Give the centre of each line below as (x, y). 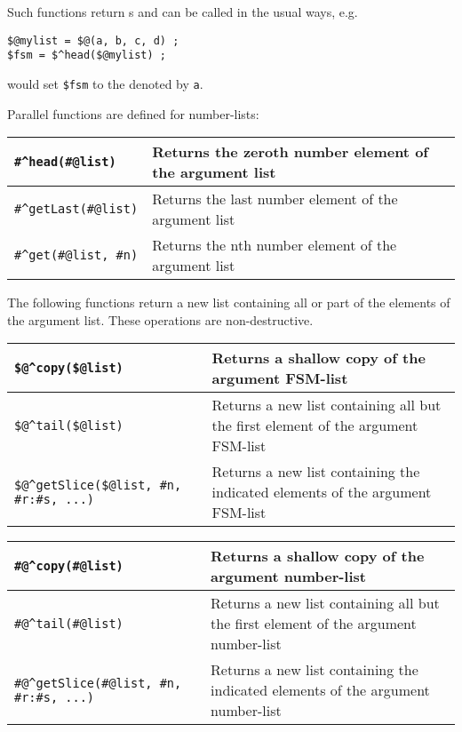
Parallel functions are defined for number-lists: (133, 113)
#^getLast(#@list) (76, 209)
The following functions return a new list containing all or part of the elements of (229, 302)
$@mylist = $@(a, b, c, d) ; (93, 40)
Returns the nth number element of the (275, 245)
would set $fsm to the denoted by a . (105, 83)
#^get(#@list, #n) (76, 255)
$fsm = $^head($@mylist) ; (87, 56)
